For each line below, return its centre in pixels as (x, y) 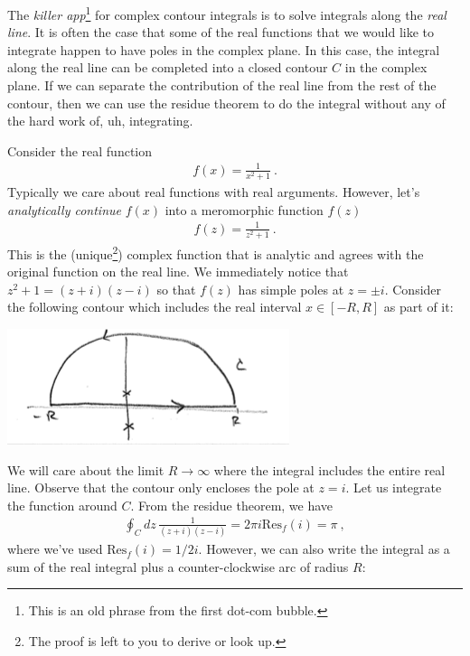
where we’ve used (55, 549)
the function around (62, 505)
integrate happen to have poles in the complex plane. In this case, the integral (224, 49)
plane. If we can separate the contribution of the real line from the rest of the (222, 85)
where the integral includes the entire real (329, 469)
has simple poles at (291, 289)
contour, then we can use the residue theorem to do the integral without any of (226, 103)
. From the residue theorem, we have (232, 505)
